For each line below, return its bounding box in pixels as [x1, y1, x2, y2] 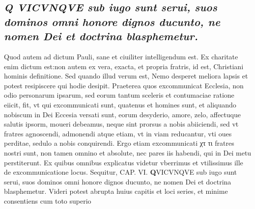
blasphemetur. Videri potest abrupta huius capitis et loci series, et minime [4, 186, 228, 196]
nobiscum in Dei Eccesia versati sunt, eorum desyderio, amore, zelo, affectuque [4, 109, 241, 119]
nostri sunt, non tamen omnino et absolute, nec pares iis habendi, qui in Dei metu [4, 147, 252, 157]
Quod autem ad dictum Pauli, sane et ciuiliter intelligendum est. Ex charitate [4, 51, 238, 61]
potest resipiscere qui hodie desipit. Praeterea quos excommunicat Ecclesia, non [4, 80, 244, 90]
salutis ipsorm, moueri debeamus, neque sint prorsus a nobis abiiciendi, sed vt [4, 119, 239, 129]
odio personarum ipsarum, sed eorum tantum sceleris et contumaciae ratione [4, 90, 234, 100]
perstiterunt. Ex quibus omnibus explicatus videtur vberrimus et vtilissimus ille [4, 157, 243, 167]
